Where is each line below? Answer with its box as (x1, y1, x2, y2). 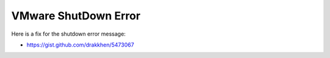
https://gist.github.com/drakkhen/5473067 (26, 41, 134, 48)
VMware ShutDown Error (11, 9, 141, 22)
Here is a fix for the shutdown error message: (11, 30, 126, 37)
